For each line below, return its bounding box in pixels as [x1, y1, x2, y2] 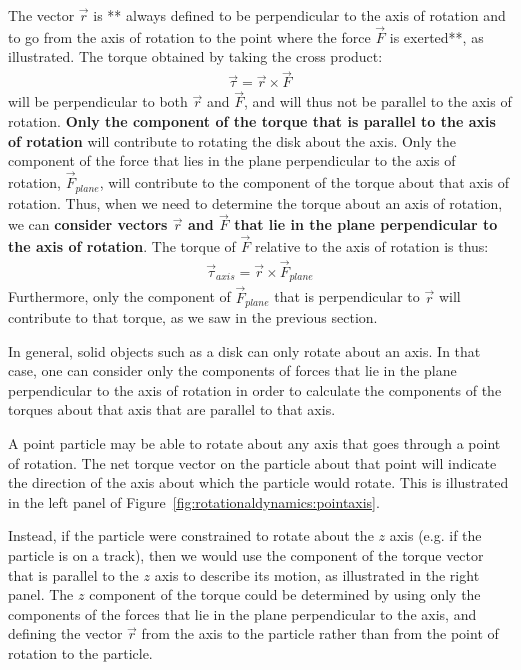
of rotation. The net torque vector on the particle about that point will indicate [8, 452, 497, 473]
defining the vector [8, 623, 123, 644]
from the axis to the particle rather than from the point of [141, 623, 499, 644]
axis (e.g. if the [389, 525, 482, 546]
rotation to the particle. [8, 643, 153, 664]
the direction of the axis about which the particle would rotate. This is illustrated [8, 472, 509, 493]
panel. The [8, 584, 74, 605]
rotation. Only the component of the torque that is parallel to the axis [8, 111, 496, 132]
